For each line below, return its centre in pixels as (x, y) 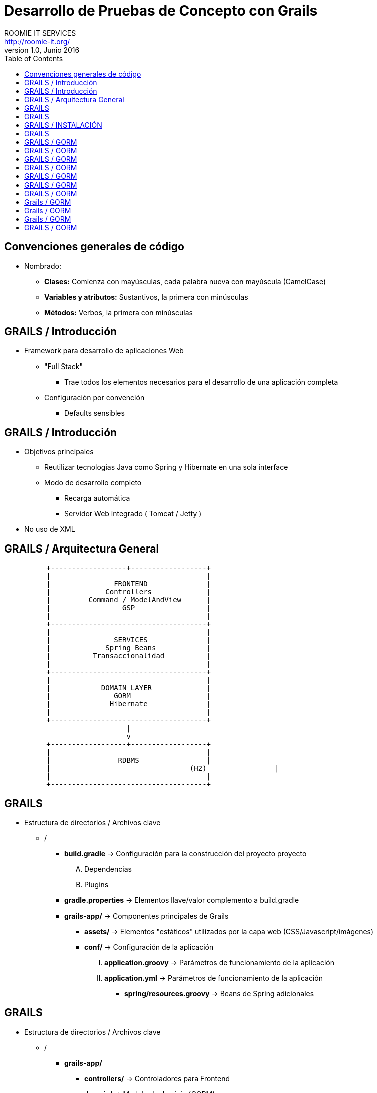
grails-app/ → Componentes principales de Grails (146, 916)
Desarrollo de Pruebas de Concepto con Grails (161, 11)
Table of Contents (34, 58)
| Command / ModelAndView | (129, 600)
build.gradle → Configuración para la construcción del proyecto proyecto (185, 853)
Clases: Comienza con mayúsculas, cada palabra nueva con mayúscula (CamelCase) (185, 281)
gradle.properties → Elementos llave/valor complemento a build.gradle (182, 900)
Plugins (96, 884)
